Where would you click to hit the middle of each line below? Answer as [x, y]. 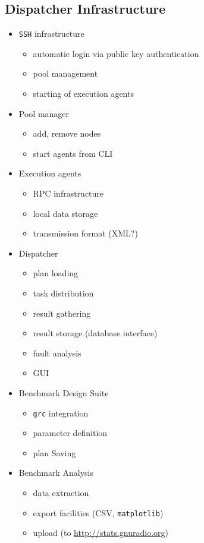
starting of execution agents [83, 94]
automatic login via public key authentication [116, 53]
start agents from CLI [73, 153]
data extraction [61, 492]
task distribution [63, 293]
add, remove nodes [67, 133]
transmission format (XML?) [85, 233]
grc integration [61, 413]
